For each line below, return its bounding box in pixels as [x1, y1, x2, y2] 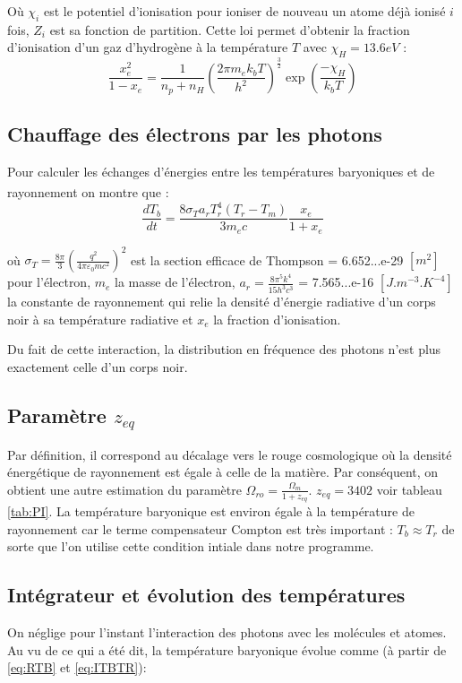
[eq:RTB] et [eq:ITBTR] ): [7, 658, 147, 677]
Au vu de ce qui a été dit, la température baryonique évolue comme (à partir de [7, 640, 447, 659]
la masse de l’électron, [115, 272, 235, 291]
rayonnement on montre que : [7, 183, 169, 202]
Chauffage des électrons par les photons [7, 119, 382, 147]
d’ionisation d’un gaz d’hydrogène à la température [7, 38, 288, 56]
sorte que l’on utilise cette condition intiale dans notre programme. [7, 537, 374, 556]
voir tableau [376, 480, 442, 498]
